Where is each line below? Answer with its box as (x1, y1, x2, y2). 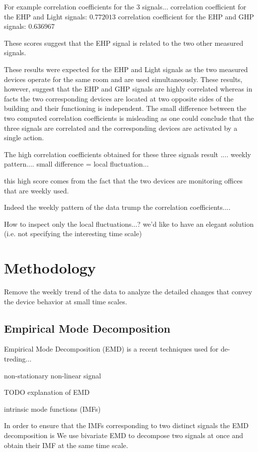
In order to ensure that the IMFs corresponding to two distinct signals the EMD (4, 420, 249, 431)
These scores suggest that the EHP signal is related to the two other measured (4, 37, 244, 48)
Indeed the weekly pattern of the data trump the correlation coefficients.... (4, 202, 231, 212)
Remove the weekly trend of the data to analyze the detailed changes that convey (4, 286, 253, 296)
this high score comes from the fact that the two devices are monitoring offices (4, 175, 243, 185)
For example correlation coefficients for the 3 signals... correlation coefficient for (4, 1, 247, 11)
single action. (4, 132, 44, 143)
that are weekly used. (4, 185, 69, 195)
